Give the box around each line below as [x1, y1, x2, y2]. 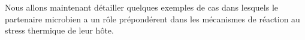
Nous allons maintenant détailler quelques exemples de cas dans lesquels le [5, 1, 278, 13]
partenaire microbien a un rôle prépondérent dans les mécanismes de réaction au [5, 12, 300, 25]
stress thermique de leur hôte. [5, 24, 114, 36]
